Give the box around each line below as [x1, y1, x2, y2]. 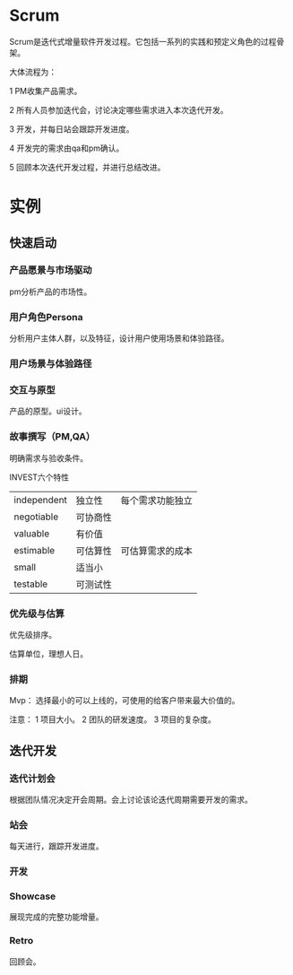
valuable [13, 527, 50, 539]
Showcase [9, 890, 56, 902]
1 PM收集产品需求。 [9, 85, 82, 96]
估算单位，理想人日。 [9, 648, 88, 659]
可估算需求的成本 [120, 544, 193, 557]
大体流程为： [9, 66, 56, 77]
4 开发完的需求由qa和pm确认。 [9, 143, 125, 153]
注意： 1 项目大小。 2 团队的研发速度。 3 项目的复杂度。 [9, 714, 217, 725]
